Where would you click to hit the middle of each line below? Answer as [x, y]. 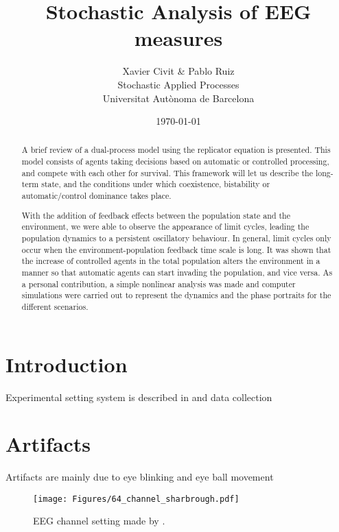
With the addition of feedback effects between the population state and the [156, 215]
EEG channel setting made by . [99, 521]
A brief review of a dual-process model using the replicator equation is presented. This [176, 150]
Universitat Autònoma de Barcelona [178, 98]
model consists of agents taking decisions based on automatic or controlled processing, [175, 161]
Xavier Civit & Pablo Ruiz [178, 71]
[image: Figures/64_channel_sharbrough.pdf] [136, 499]
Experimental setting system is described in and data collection [139, 397]
